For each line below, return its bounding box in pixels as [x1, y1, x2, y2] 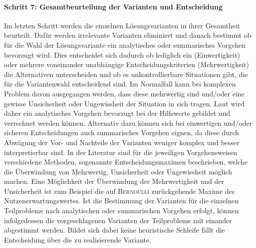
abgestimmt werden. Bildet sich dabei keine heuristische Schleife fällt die [4, 225, 225, 235]
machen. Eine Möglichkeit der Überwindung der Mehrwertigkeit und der [4, 176, 224, 186]
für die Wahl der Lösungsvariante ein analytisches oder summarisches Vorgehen [4, 39, 246, 50]
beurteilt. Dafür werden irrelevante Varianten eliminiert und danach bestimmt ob [4, 30, 252, 40]
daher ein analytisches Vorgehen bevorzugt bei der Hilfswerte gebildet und [4, 108, 231, 118]
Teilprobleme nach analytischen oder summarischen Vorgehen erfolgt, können [4, 205, 239, 216]
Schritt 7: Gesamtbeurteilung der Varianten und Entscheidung [4, 1, 223, 11]
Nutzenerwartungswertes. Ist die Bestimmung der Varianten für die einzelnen [4, 195, 239, 206]
